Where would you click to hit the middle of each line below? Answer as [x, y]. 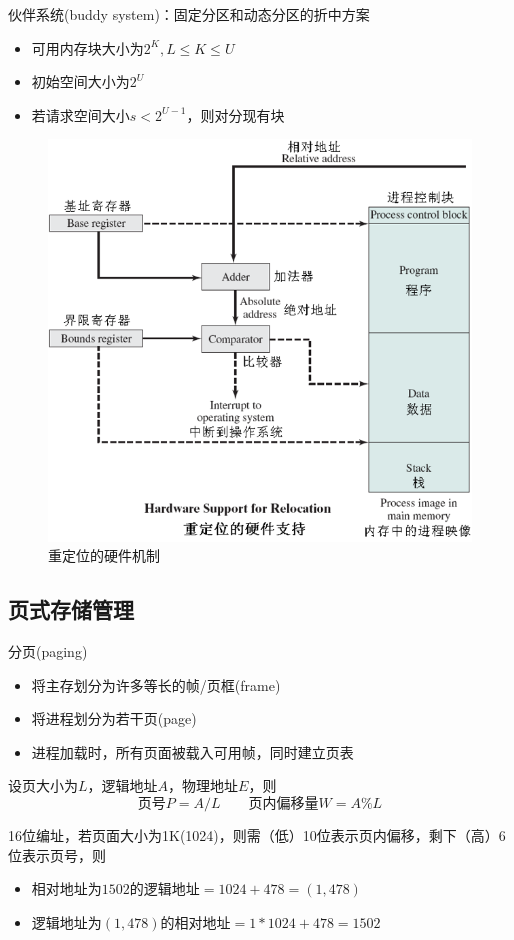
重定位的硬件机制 [104, 555]
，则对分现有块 [235, 114]
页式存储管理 [71, 609]
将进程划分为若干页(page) [114, 718]
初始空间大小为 [80, 81]
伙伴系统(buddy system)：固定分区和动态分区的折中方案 [189, 14]
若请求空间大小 [80, 114]
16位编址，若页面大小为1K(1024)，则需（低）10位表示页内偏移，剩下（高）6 [257, 834]
